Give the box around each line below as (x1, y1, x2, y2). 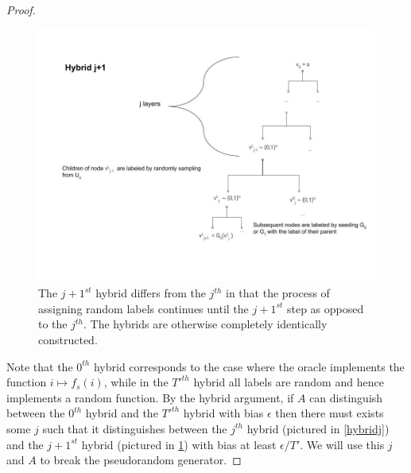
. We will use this (300, 436, 385, 452)
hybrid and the (85, 405, 158, 421)
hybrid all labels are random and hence (193, 374, 384, 390)
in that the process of (226, 285, 330, 301)
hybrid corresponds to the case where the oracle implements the (93, 358, 405, 374)
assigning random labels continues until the (38, 300, 249, 316)
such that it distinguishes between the (42, 420, 227, 436)
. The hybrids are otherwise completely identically (83, 316, 328, 332)
